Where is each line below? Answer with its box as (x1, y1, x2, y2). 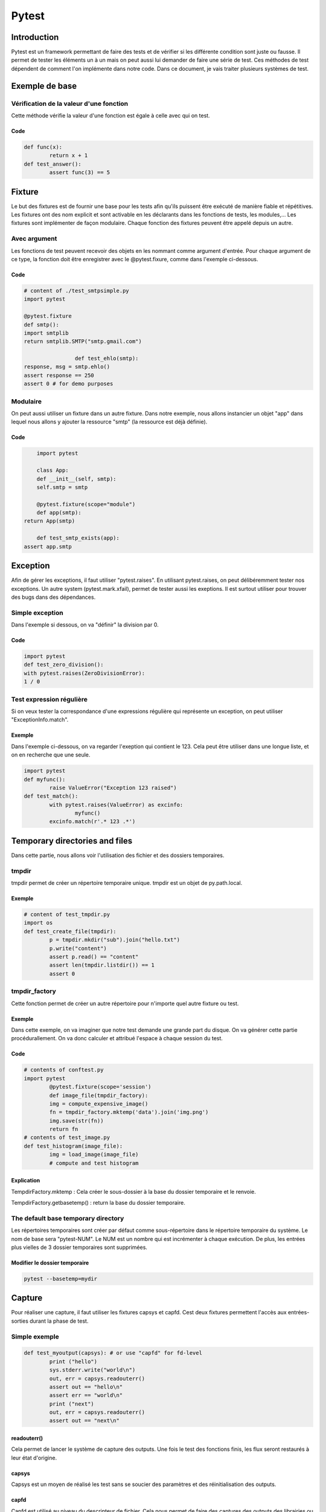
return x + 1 (49, 152, 88, 159)
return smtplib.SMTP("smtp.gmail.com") (24, 338, 142, 345)
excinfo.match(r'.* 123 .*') (49, 818, 136, 825)
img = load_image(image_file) (49, 1151, 139, 1158)
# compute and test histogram (49, 1159, 139, 1167)
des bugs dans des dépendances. (11, 593, 96, 601)
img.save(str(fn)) (49, 1117, 104, 1124)
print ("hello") (49, 1358, 98, 1365)
